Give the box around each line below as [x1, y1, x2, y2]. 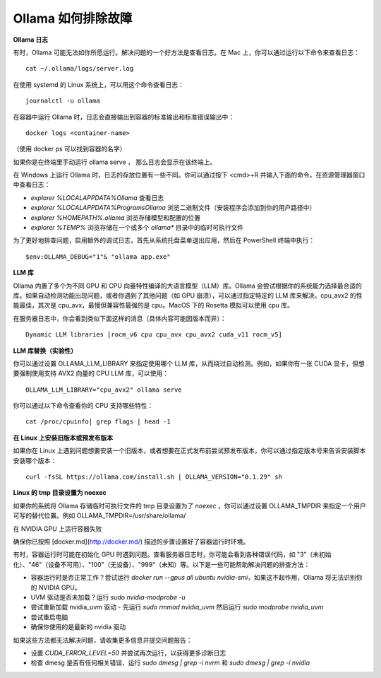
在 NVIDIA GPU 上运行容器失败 [13, 524, 102, 533]
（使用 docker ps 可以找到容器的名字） [13, 145, 126, 153]
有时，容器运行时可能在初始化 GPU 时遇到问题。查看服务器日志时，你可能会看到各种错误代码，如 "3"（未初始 [13, 550, 332, 559]
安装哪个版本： [13, 456, 56, 464]
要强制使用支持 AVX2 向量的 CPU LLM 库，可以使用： [13, 369, 169, 378]
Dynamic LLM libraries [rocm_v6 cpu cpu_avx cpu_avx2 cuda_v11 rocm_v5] [25, 331, 282, 339]
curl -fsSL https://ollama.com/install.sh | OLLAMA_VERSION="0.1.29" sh [25, 473, 282, 481]
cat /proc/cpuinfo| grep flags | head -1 [25, 418, 171, 426]
